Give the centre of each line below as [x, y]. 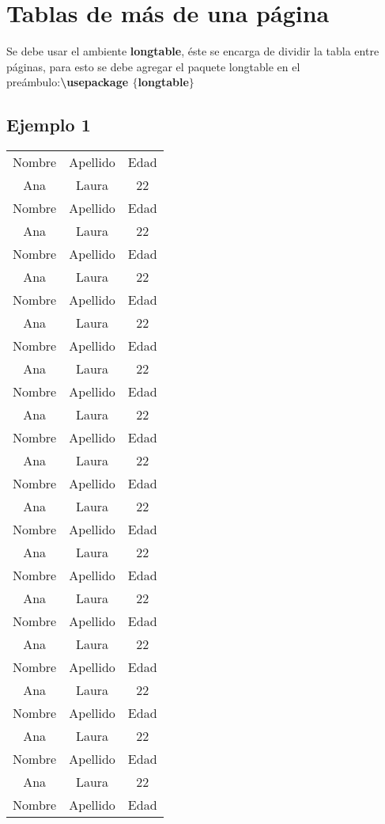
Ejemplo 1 [49, 125]
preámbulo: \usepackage [68, 82]
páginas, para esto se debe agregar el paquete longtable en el [153, 66]
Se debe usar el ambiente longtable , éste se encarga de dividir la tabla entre [193, 51]
